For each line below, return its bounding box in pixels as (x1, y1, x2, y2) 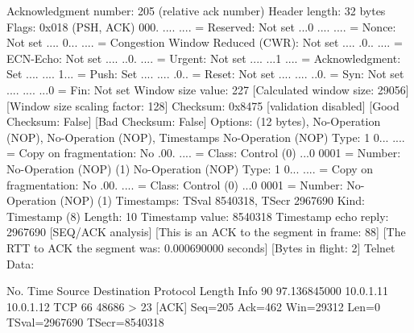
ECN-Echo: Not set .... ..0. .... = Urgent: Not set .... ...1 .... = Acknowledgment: (6, 49, 401, 66)
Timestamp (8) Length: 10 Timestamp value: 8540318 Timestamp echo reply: (6, 207, 389, 224)
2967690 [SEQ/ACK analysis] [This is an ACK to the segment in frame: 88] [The (6, 223, 406, 240)
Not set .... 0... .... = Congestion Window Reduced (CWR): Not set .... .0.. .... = (6, 34, 403, 51)
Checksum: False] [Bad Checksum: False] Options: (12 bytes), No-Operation (6, 113, 381, 130)
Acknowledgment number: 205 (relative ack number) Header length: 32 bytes (6, 2, 386, 19)
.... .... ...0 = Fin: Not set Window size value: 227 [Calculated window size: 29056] (6, 81, 409, 98)
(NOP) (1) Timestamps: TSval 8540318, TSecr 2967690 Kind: (60, 192, 365, 209)
